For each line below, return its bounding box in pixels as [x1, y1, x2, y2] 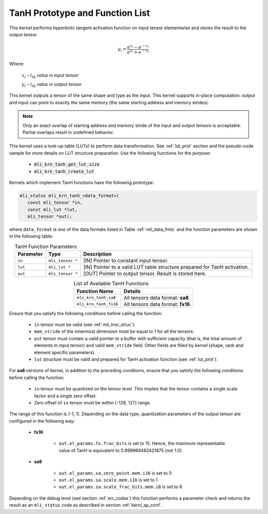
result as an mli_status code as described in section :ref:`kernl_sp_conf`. [9, 502, 163, 508]
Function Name [76, 288, 114, 295]
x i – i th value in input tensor [21, 72, 79, 79]
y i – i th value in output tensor [21, 81, 82, 88]
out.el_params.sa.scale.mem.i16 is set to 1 [59, 477, 158, 483]
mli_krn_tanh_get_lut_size [34, 162, 100, 167]
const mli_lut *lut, [27, 206, 78, 212]
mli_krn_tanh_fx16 [76, 302, 119, 307]
